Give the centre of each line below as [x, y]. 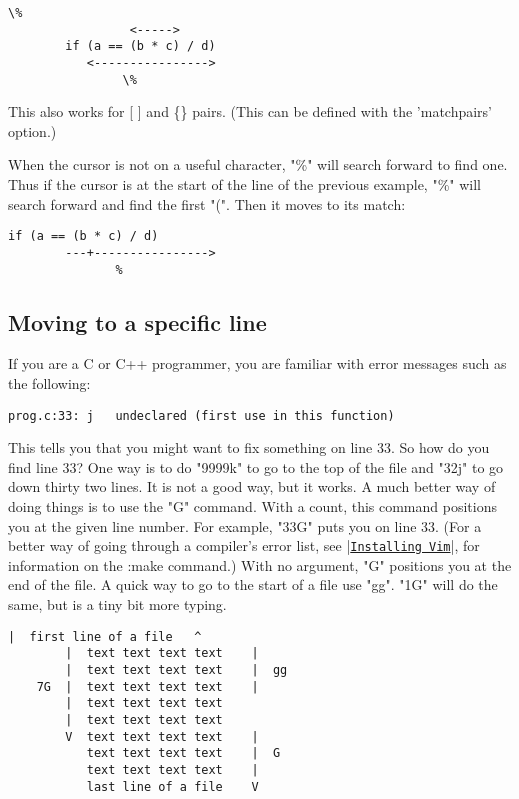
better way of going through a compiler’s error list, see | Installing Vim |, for [244, 545]
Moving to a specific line [137, 321]
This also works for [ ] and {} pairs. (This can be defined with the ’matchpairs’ [250, 111]
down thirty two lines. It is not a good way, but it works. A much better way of [252, 486]
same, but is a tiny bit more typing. [117, 604]
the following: [49, 383]
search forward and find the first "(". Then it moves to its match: [207, 203]
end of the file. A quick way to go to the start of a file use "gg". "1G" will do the [253, 584]
